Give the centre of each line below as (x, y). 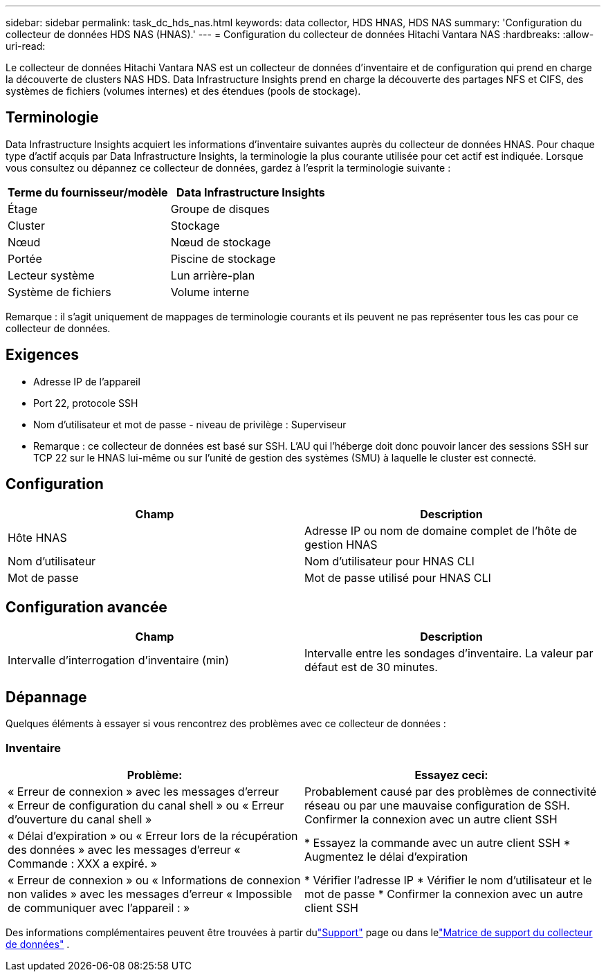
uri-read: (26, 46)
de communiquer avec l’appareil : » (99, 907)
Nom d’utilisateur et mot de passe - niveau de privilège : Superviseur (190, 424)
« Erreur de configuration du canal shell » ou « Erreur (146, 805)
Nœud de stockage (221, 242)
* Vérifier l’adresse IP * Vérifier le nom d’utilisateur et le (448, 880)
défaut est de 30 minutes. (371, 667)
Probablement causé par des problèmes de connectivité (451, 791)
